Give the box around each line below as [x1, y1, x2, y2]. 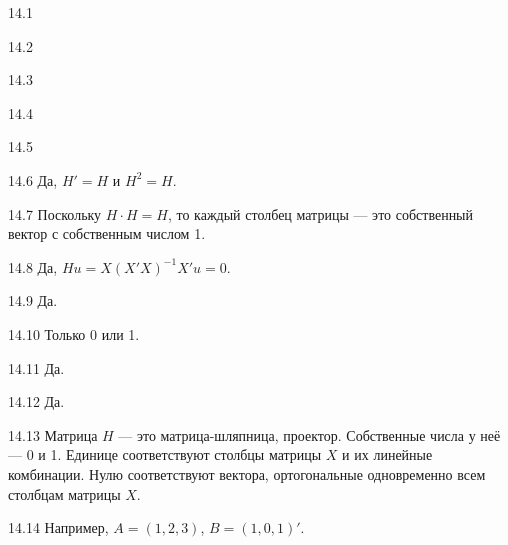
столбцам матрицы [8, 483, 121, 504]
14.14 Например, [8, 517, 109, 538]
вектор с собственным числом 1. [8, 223, 206, 244]
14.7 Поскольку [8, 203, 102, 224]
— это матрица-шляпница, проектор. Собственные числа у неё [118, 424, 501, 445]
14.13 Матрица [8, 424, 98, 445]
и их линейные [342, 444, 433, 465]
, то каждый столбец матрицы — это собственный [167, 203, 474, 224]
